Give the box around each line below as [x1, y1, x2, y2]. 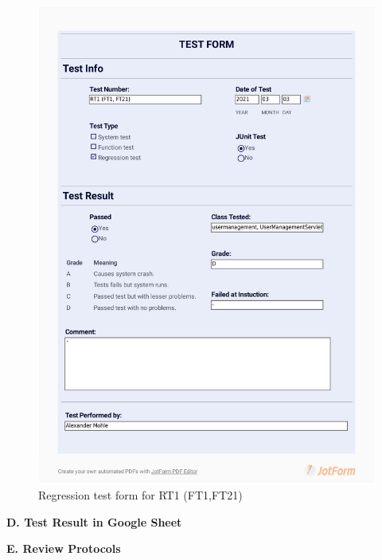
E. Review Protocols [6, 540, 121, 557]
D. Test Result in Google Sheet [6, 513, 182, 530]
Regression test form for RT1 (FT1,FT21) [38, 487, 243, 503]
